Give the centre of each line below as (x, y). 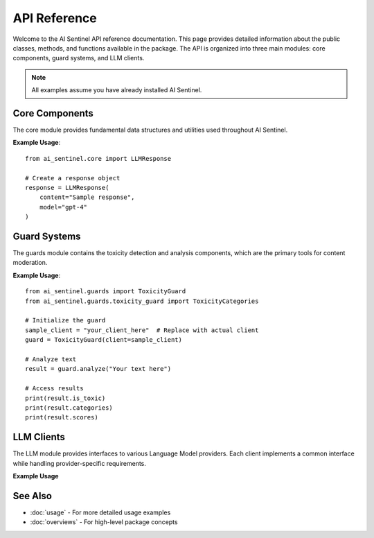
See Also (32, 496)
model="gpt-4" (63, 207)
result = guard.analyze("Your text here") (98, 369)
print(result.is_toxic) (65, 398)
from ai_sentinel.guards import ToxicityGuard (106, 292)
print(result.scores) (62, 417)
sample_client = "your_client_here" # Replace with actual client (142, 330)
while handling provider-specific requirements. (80, 463)
